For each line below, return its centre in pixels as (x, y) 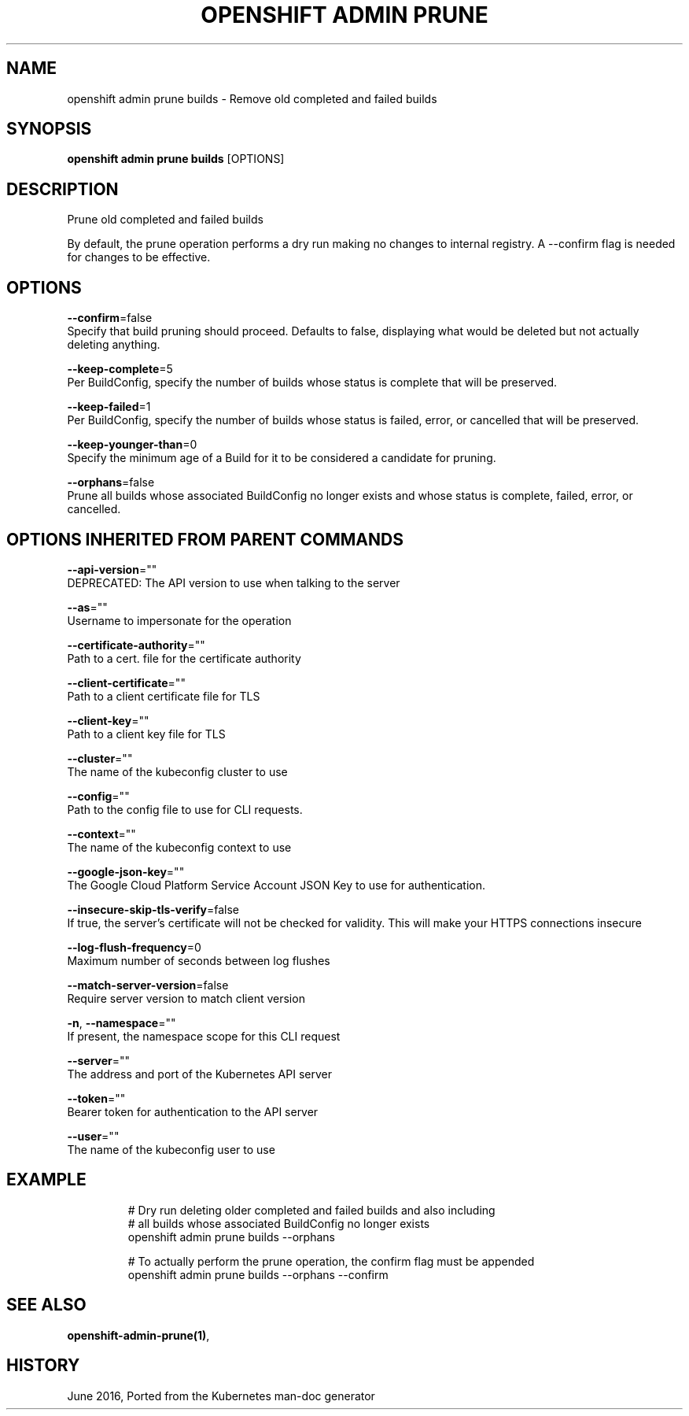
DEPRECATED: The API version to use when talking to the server (234, 582)
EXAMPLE (46, 1180)
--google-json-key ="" (126, 871)
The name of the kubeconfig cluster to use (177, 771)
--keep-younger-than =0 (132, 445)
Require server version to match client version (186, 998)
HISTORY (43, 1366)
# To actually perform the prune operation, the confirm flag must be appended (331, 1261)
